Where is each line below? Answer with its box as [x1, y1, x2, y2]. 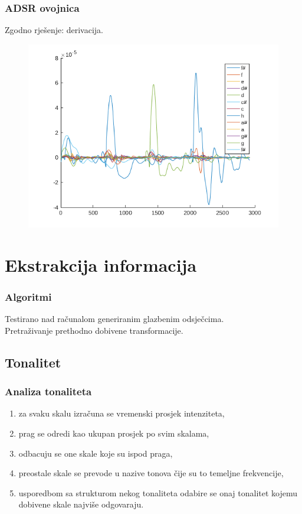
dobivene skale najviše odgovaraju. [18, 498, 144, 510]
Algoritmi [5, 289, 52, 304]
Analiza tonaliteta [5, 384, 92, 399]
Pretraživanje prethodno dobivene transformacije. [5, 324, 183, 336]
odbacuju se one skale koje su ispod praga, [18, 447, 173, 459]
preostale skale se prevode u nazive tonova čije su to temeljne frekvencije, [18, 467, 284, 479]
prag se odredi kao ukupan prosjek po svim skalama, [18, 427, 209, 439]
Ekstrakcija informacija [5, 252, 197, 276]
